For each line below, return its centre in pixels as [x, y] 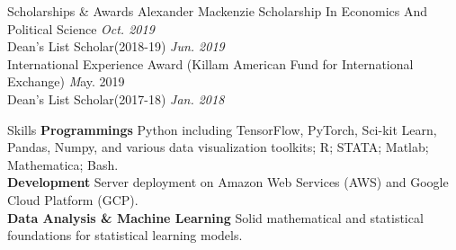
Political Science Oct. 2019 [81, 28]
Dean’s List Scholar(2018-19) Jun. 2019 [116, 46]
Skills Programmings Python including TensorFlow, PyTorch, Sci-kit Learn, [222, 129]
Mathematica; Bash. [63, 164]
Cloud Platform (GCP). [73, 199]
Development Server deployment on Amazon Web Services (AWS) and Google [228, 182]
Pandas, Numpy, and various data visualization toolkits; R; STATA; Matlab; [218, 147]
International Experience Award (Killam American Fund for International [210, 63]
